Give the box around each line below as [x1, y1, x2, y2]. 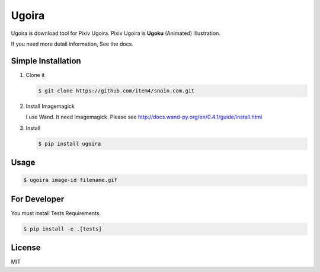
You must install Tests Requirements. [11, 209, 101, 216]
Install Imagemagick [25, 103, 75, 110]
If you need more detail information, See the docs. [11, 40, 133, 47]
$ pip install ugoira [38, 140, 101, 147]
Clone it [25, 71, 45, 78]
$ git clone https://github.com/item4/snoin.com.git [38, 87, 195, 94]
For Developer [11, 194, 65, 204]
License [11, 243, 41, 253]
